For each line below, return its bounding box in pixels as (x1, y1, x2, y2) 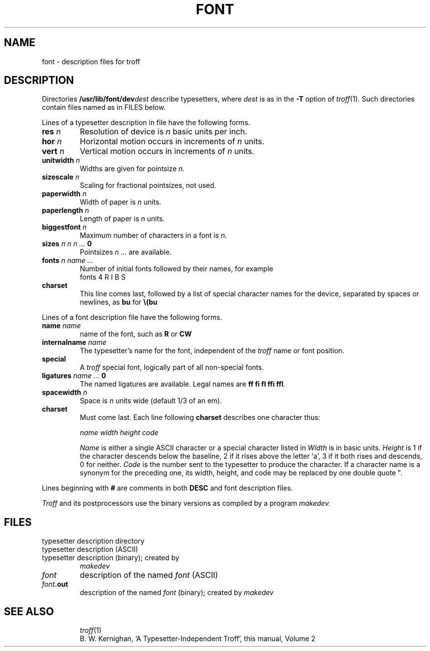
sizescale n (42, 173, 80, 182)
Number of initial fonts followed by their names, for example (80, 264, 273, 273)
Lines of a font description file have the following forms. (42, 313, 222, 322)
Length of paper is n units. (80, 214, 165, 223)
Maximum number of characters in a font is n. (80, 231, 227, 240)
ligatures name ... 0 (42, 371, 106, 380)
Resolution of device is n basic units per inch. (80, 127, 247, 137)
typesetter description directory (42, 537, 145, 546)
